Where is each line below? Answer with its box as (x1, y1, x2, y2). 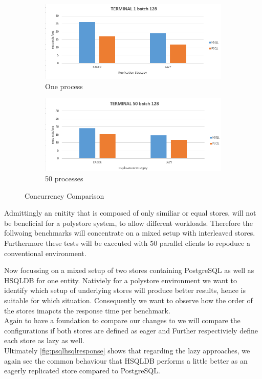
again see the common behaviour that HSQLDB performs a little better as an (4, 355, 248, 366)
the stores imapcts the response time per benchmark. (4, 305, 170, 315)
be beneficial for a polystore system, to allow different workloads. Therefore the (4, 217, 253, 228)
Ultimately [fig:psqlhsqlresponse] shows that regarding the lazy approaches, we (4, 345, 250, 355)
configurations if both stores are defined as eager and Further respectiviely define (4, 325, 258, 335)
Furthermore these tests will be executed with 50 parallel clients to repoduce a (4, 238, 250, 248)
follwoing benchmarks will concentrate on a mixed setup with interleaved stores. (4, 227, 255, 238)
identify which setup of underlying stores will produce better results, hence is (4, 285, 246, 296)
